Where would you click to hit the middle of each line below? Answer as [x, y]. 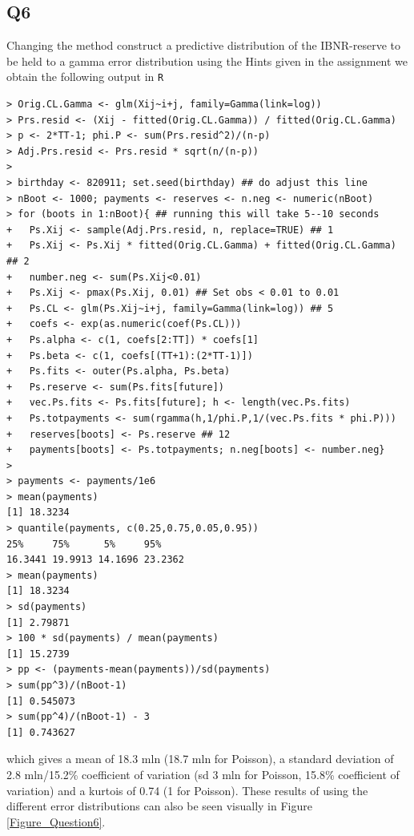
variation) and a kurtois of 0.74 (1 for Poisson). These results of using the [187, 790]
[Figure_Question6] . [56, 821]
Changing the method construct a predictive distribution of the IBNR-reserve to [203, 45]
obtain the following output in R [85, 77]
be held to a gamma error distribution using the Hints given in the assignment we [207, 61]
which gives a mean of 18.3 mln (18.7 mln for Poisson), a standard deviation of [200, 759]
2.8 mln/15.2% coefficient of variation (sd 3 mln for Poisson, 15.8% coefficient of [203, 774]
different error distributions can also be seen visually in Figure [159, 806]
